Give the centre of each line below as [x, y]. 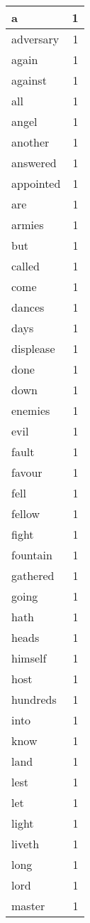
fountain [32, 555]
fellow [26, 513]
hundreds [34, 699]
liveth [26, 844]
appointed [36, 183]
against [29, 80]
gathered [33, 575]
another [30, 142]
